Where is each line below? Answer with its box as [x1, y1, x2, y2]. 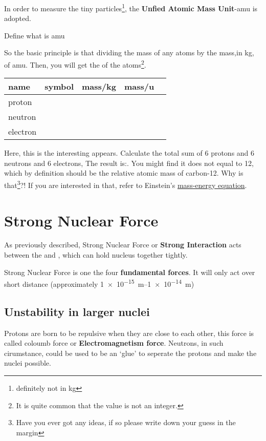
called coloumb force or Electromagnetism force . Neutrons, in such [4, 338, 224, 348]
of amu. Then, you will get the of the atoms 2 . [4, 58, 146, 70]
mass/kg [82, 80, 116, 93]
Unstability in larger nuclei [4, 303, 150, 319]
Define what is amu [4, 30, 65, 40]
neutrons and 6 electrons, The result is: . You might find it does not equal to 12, [4, 157, 254, 168]
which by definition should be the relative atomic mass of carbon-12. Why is [4, 167, 243, 178]
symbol [45, 80, 74, 93]
